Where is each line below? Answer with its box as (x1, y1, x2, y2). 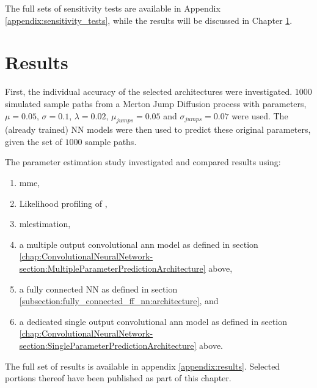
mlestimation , (19, 217, 71, 230)
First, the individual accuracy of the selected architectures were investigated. (5, 85, 293, 98)
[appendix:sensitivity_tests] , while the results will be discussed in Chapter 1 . (5, 13, 293, 26)
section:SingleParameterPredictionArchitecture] (19, 339, 197, 352)
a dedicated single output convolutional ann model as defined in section (19, 315, 287, 327)
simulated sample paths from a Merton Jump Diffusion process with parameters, (5, 97, 307, 110)
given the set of (5, 135, 62, 147)
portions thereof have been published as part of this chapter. (5, 371, 231, 384)
